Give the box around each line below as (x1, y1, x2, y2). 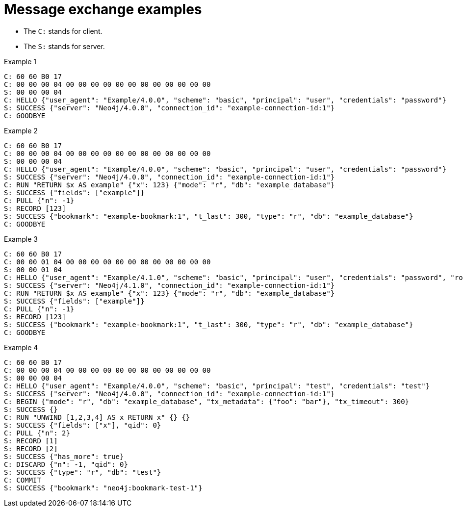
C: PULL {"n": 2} (4, 429, 70, 437)
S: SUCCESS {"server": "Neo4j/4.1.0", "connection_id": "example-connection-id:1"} (4, 281, 335, 289)
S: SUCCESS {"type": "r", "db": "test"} (4, 468, 161, 476)
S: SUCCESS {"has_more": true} (4, 452, 124, 460)
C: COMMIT (4, 476, 41, 484)
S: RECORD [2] (4, 444, 58, 453)
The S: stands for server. (24, 42, 105, 51)
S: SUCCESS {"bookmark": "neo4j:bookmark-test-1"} (4, 484, 203, 492)
